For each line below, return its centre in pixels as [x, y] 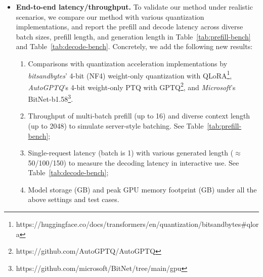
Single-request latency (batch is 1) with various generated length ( [131, 153]
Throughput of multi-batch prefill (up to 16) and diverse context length [139, 116]
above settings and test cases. [74, 199]
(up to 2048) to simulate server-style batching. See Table [116, 125]
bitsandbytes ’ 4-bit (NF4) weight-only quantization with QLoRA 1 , [130, 74]
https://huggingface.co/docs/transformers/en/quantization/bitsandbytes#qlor [137, 224]
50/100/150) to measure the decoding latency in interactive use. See [134, 162]
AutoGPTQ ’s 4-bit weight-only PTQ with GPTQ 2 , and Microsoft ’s [132, 86]
